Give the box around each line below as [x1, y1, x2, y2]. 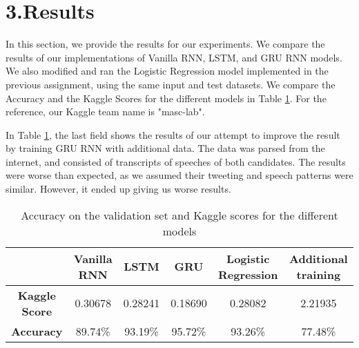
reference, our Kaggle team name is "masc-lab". [6, 104, 205, 119]
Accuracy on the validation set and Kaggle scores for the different [21, 206, 338, 223]
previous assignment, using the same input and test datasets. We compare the [6, 77, 336, 91]
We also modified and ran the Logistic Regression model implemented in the [6, 64, 329, 78]
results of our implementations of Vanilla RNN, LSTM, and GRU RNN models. [6, 50, 342, 64]
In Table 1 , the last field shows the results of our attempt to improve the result [6, 127, 340, 142]
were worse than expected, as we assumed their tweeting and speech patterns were [6, 168, 353, 182]
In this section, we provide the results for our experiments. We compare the [6, 37, 325, 51]
